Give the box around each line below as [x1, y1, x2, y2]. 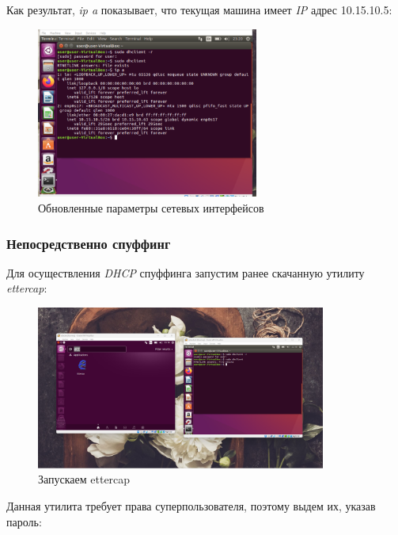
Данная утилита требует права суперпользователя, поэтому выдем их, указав [6, 497, 376, 514]
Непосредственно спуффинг [6, 233, 171, 253]
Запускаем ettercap [38, 471, 131, 487]
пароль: [6, 513, 42, 529]
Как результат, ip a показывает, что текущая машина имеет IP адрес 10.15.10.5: [6, 2, 392, 17]
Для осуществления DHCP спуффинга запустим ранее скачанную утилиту [6, 264, 365, 281]
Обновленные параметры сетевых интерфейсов [38, 200, 264, 216]
